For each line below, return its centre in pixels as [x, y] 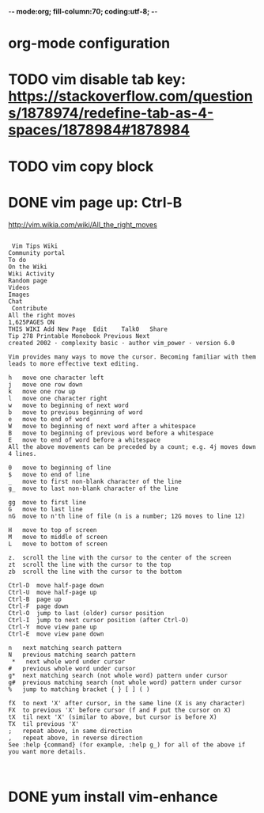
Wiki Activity [32, 274]
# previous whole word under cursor [72, 668]
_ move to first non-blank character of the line [95, 481]
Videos [19, 287]
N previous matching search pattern [72, 655]
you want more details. [47, 751]
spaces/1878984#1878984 [99, 130]
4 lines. [23, 454]
